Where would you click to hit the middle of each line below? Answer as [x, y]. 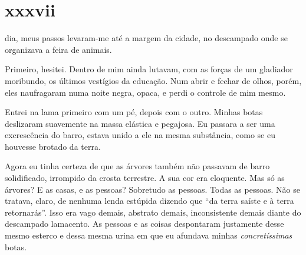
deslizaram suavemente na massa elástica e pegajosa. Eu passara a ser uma [140, 123]
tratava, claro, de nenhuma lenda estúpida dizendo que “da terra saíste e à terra [149, 201]
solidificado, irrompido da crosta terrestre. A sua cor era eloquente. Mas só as [145, 178]
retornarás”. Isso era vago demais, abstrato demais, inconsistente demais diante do [153, 212]
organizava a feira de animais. [58, 49]
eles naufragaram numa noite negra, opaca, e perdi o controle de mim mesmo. [145, 92]
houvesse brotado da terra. [53, 146]
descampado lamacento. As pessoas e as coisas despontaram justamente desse [144, 224]
